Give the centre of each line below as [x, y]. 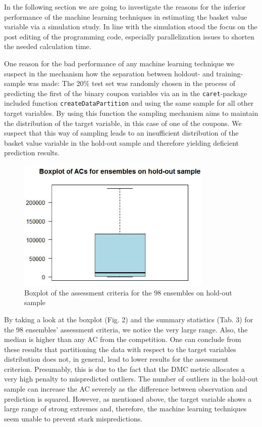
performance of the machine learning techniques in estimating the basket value [126, 16]
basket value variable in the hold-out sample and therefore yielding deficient [122, 142]
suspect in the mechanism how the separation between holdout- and [109, 73]
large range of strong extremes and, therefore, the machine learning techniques [125, 409]
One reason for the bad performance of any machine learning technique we [119, 63]
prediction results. [32, 153]
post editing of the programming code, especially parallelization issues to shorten [129, 36]
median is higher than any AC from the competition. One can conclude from [123, 339]
